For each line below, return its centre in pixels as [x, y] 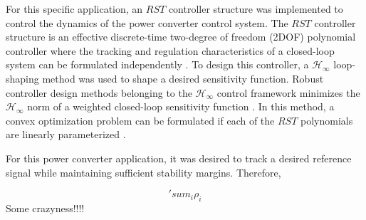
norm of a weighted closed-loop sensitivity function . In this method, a [181, 106]
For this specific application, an [74, 9]
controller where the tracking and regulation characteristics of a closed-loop [170, 50]
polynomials [327, 120]
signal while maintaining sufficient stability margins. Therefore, [143, 172]
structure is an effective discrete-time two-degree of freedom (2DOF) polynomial [181, 37]
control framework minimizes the [288, 92]
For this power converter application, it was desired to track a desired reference [179, 158]
